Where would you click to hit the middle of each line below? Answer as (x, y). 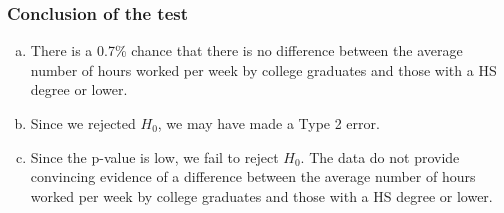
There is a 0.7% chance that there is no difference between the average (246, 50)
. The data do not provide (380, 156)
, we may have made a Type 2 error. (268, 123)
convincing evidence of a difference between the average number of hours (253, 176)
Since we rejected (83, 123)
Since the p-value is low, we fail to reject (154, 156)
